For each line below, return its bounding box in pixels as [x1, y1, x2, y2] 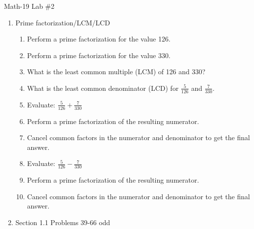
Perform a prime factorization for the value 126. [27, 34, 170, 44]
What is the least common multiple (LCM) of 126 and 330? [27, 66, 206, 77]
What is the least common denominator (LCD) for [27, 83, 179, 93]
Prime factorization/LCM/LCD [15, 17, 110, 27]
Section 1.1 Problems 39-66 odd [15, 217, 110, 228]
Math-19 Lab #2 [4, 1, 55, 11]
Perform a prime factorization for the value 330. [27, 50, 170, 60]
